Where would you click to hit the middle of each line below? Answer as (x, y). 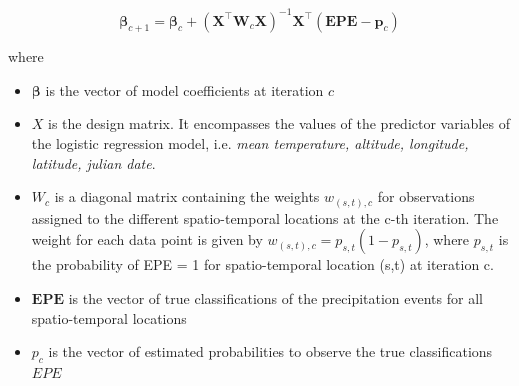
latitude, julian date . (93, 162)
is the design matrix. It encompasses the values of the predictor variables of (279, 123)
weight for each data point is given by (147, 239)
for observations (426, 196)
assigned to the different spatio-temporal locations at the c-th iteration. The (265, 217)
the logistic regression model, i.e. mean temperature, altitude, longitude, (250, 143)
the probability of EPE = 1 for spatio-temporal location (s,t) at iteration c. (262, 264)
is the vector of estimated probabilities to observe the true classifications (270, 351)
